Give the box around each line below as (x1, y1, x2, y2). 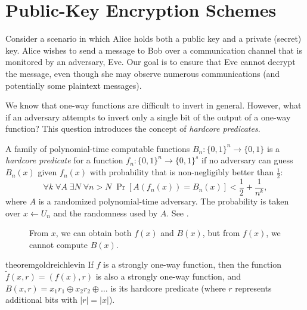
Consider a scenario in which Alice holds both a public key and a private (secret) (5, 32, 302, 45)
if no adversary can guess (201, 154, 293, 166)
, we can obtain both (55, 227, 132, 239)
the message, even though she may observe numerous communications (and (5, 67, 280, 79)
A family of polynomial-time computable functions (5, 142, 190, 154)
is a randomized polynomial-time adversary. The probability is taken (38, 194, 289, 207)
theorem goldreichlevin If (5, 258, 94, 271)
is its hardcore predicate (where (110, 281, 226, 294)
